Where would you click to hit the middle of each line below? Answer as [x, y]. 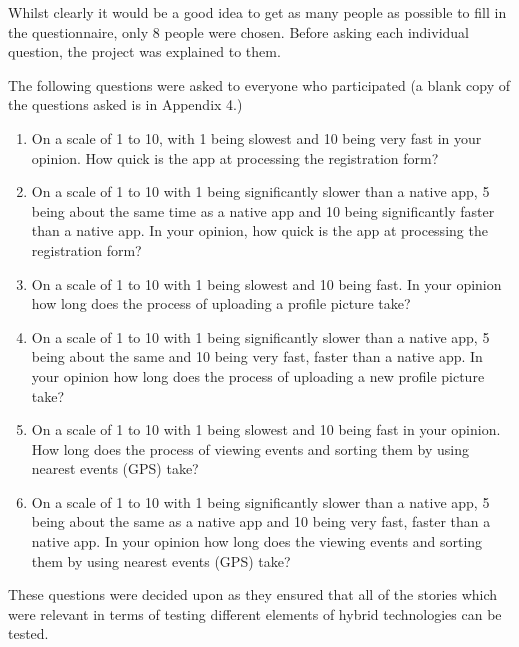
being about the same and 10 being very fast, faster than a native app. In [257, 356]
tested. [28, 633]
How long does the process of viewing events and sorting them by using [250, 448]
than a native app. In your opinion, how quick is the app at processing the [259, 230]
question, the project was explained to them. [144, 51]
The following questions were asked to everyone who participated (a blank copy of [259, 84]
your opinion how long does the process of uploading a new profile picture [258, 375]
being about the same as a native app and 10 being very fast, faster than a [261, 521]
